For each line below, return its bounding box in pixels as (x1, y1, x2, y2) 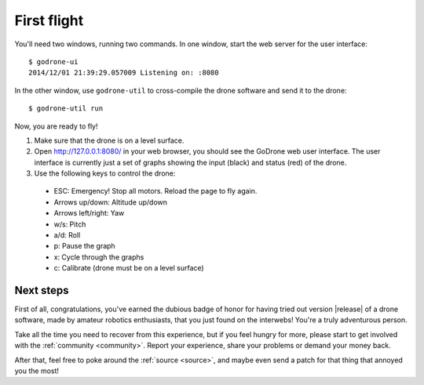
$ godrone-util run (28, 104, 104, 113)
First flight (14, 12, 84, 29)
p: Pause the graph (53, 242, 115, 251)
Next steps (14, 284, 69, 297)
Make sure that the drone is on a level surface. (34, 136, 185, 145)
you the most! (14, 366, 59, 376)
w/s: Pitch (53, 220, 86, 229)
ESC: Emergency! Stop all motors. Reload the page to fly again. (53, 187, 258, 196)
